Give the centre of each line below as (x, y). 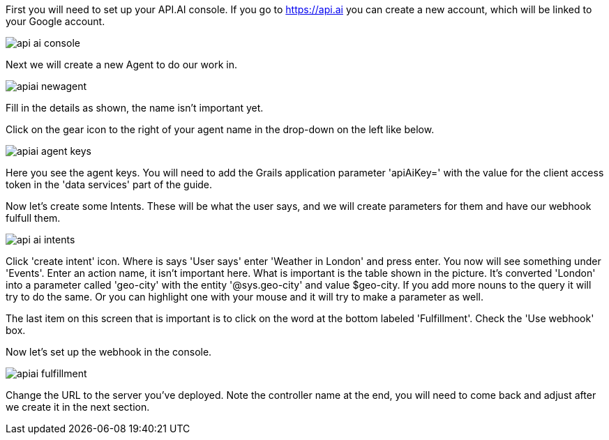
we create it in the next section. (78, 407)
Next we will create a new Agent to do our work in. (121, 65)
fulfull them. (33, 218)
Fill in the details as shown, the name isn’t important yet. (135, 108)
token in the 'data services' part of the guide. (109, 184)
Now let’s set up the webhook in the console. (109, 352)
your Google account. (55, 21)
